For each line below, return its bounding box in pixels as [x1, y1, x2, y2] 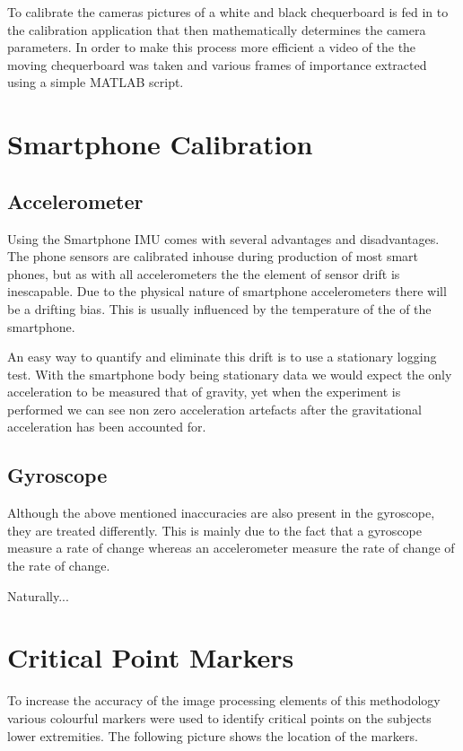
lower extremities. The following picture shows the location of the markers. [7, 726, 418, 745]
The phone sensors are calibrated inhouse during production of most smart [7, 247, 419, 266]
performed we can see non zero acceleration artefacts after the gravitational [7, 399, 422, 418]
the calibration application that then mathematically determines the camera [7, 20, 426, 39]
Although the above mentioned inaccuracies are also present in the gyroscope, [7, 503, 435, 522]
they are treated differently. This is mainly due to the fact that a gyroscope [7, 520, 422, 539]
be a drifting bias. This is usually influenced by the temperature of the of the [7, 299, 432, 318]
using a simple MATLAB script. [7, 73, 184, 92]
